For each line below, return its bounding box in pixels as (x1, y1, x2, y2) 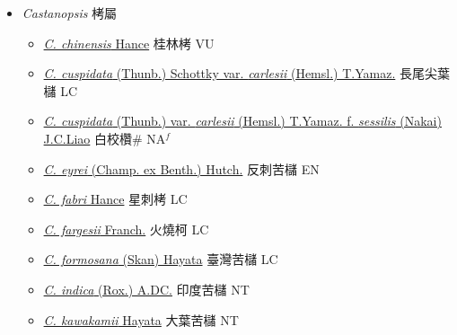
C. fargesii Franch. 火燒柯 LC (43, 219, 209, 238)
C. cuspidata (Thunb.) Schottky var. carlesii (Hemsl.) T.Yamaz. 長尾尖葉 (43, 64, 450, 83)
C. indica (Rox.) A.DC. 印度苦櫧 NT (43, 279, 250, 298)
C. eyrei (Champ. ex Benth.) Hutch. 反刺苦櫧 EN (43, 159, 320, 178)
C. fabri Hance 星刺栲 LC (43, 190, 188, 208)
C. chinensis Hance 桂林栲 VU (43, 33, 215, 52)
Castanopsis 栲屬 (22, 4, 118, 22)
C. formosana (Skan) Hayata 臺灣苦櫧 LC (43, 250, 278, 269)
